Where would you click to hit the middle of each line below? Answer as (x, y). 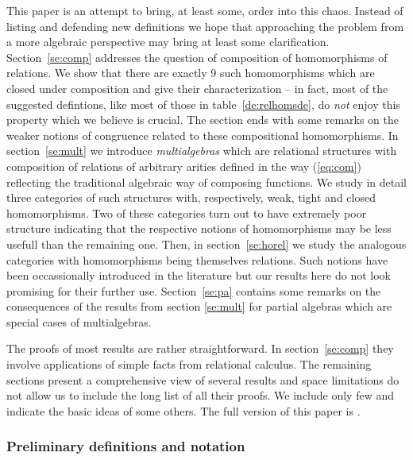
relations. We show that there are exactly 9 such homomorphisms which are (191, 73)
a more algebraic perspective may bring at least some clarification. (168, 42)
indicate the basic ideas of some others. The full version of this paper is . (183, 410)
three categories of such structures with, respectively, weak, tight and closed (191, 197)
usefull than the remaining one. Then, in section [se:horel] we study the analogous (206, 244)
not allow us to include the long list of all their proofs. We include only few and (201, 395)
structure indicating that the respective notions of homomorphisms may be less (199, 228)
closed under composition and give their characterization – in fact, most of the (197, 88)
